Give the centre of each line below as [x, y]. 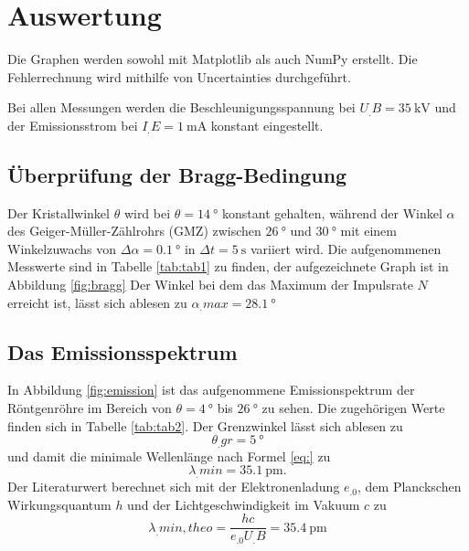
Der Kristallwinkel [59, 212]
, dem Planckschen [410, 487]
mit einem [368, 231]
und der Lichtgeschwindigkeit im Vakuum [244, 504]
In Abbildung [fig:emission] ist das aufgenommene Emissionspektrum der [211, 390]
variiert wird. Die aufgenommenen [346, 248]
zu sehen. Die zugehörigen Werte [353, 408]
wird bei [147, 212]
